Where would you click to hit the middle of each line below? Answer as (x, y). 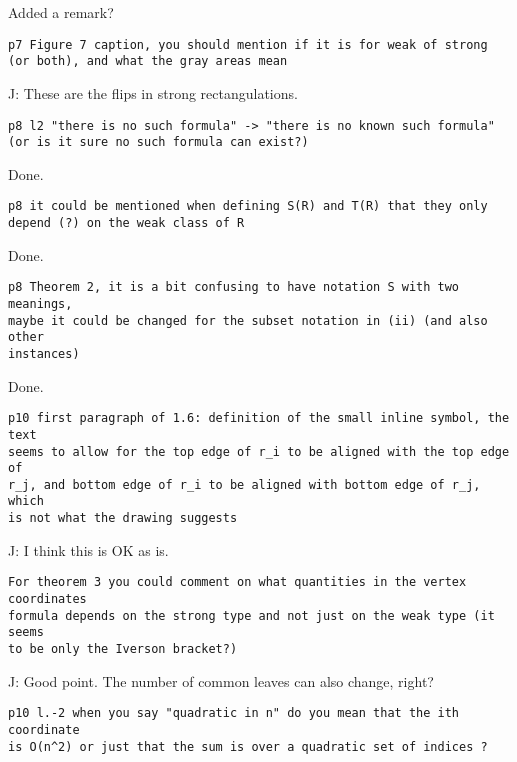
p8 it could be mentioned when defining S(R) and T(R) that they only (248, 206)
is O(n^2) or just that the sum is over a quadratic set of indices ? (248, 746)
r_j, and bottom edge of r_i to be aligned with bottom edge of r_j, (244, 484)
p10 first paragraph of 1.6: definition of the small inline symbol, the (259, 418)
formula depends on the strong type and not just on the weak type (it (251, 615)
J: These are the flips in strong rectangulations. (153, 92)
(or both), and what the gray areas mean (148, 61)
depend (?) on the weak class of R (126, 223)
